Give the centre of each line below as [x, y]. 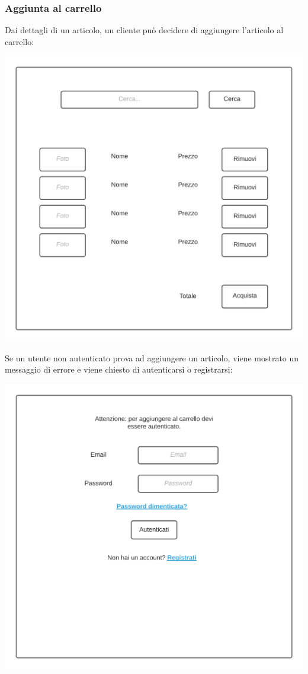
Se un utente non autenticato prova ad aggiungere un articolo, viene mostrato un [152, 357]
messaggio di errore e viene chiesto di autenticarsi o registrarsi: [119, 369]
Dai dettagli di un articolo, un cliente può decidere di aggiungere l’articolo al [144, 30]
